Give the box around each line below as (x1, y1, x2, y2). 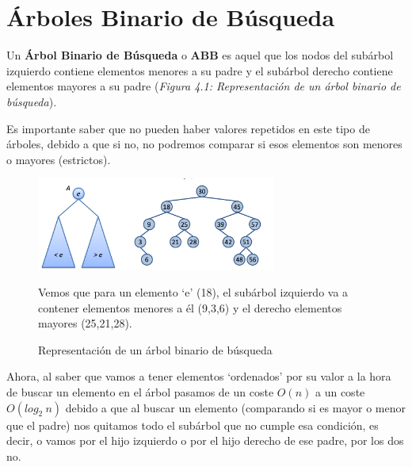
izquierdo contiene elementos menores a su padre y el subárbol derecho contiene (6, 62, 393, 78)
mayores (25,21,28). (38, 315, 132, 331)
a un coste (315, 383, 365, 400)
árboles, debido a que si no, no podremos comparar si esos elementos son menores (6, 136, 402, 152)
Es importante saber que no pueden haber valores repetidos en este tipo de (6, 120, 370, 136)
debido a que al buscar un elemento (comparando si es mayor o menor (65, 399, 406, 415)
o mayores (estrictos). (6, 151, 111, 167)
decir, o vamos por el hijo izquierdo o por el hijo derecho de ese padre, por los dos (6, 432, 404, 449)
